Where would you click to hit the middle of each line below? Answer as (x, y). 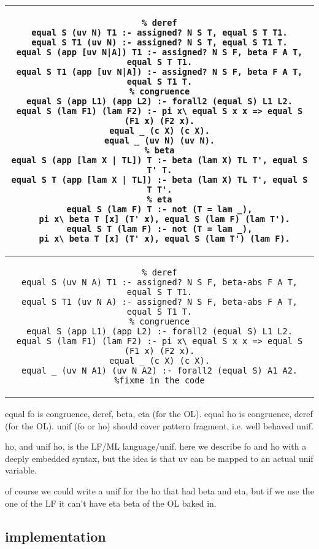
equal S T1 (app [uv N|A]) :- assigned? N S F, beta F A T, (159, 72)
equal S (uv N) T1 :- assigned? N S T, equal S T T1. (159, 33)
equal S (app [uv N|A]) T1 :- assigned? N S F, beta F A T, (159, 52)
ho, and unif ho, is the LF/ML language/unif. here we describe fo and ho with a (156, 446)
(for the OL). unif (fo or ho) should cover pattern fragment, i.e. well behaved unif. (159, 425)
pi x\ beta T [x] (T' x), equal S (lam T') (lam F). (164, 239)
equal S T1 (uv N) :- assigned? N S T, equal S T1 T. (159, 42)
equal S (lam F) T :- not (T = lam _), (159, 209)
